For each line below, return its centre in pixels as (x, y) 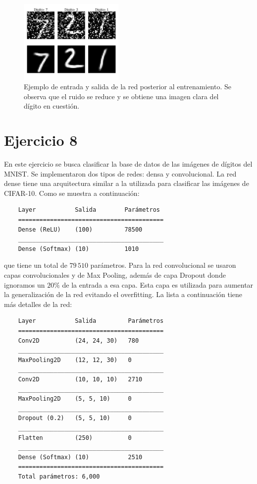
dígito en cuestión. (52, 106)
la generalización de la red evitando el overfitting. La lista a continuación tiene (123, 294)
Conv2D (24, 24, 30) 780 (78, 340)
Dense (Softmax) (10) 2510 (80, 457)
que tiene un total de (36, 265)
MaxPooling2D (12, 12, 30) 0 (75, 360)
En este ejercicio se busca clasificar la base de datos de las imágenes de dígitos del (128, 164)
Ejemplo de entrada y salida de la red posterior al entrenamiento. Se (128, 87)
